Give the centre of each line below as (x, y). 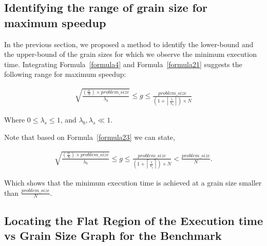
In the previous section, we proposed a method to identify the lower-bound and (129, 44)
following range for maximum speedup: (65, 74)
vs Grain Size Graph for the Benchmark (113, 235)
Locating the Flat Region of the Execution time (133, 220)
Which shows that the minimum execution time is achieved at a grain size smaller (133, 183)
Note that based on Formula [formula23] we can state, (90, 137)
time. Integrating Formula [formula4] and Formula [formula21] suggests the (123, 64)
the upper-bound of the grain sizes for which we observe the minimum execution (130, 54)
